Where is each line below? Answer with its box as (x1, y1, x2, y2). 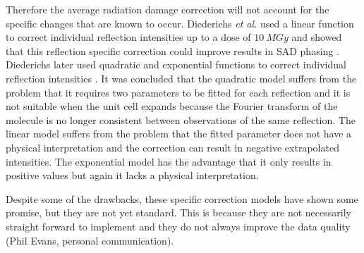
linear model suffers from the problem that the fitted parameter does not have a (6, 126, 352, 141)
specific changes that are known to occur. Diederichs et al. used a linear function (6, 16, 354, 30)
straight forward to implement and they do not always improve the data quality (6, 218, 351, 233)
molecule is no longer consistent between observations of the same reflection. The (6, 112, 356, 127)
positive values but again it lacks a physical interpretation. (6, 168, 259, 183)
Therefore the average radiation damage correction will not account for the (6, 2, 329, 16)
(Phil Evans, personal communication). (6, 233, 174, 247)
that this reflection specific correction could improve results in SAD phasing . (6, 43, 339, 58)
